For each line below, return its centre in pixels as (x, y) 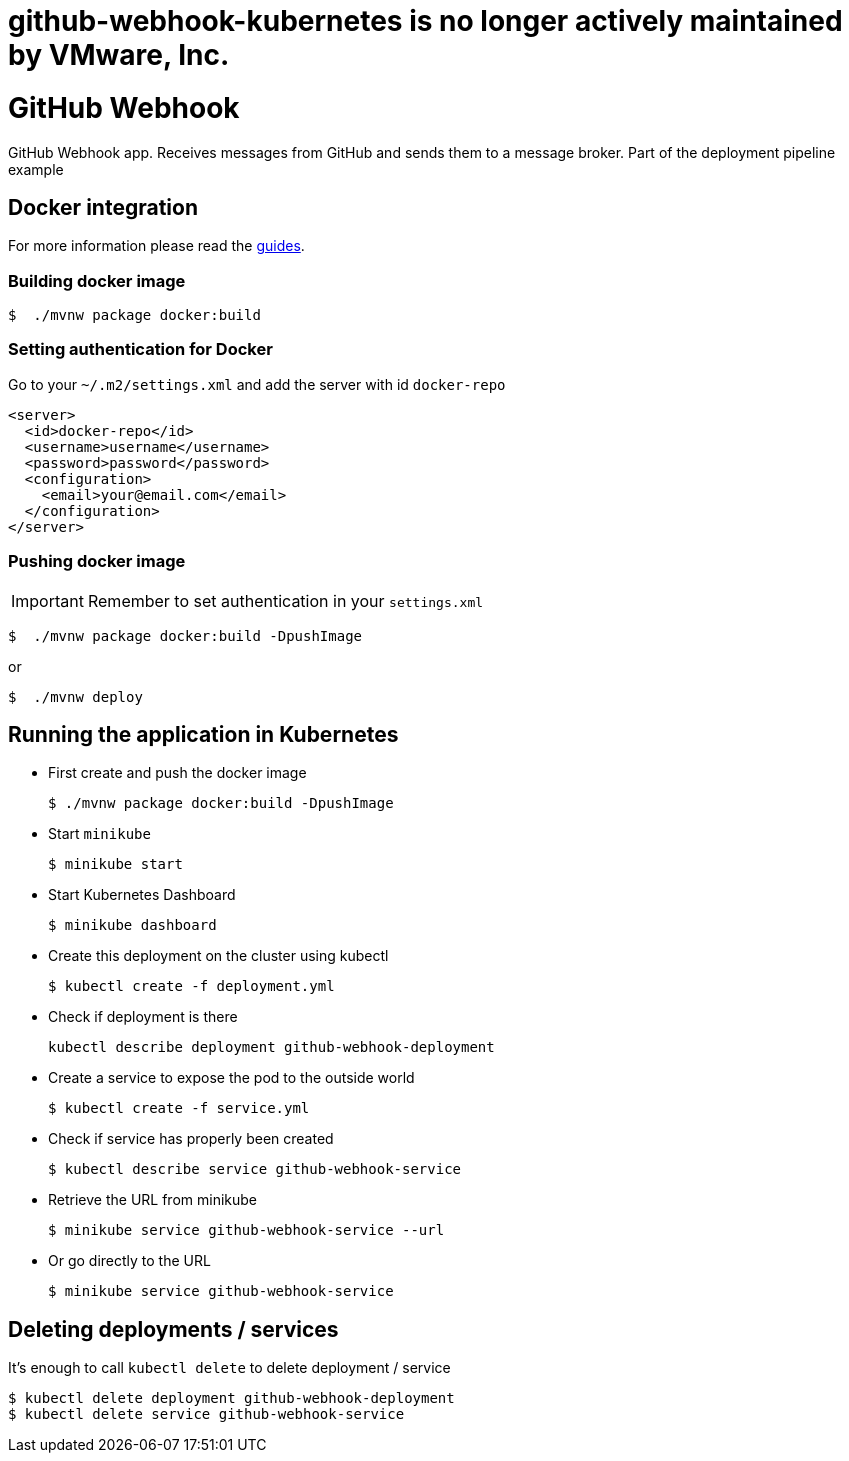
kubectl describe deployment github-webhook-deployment (271, 1047)
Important (47, 600)
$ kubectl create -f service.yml (179, 1108)
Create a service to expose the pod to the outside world (231, 1078)
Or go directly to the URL (129, 1261)
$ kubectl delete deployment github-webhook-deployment (231, 1398)
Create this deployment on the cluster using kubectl (218, 956)
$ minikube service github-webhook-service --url (246, 1230)
